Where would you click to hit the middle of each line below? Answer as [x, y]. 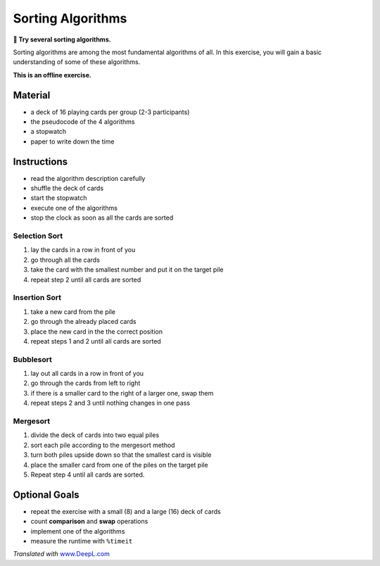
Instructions [40, 162]
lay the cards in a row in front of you [83, 250]
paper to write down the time [72, 141]
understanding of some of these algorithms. [77, 62]
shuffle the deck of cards [67, 188]
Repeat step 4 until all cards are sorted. [88, 474]
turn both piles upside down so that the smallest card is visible [121, 455]
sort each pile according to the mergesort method [103, 445]
